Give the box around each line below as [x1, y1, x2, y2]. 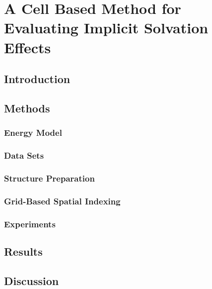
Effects [4, 37, 51, 57]
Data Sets [4, 149, 44, 162]
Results [4, 243, 43, 259]
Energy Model [4, 126, 62, 139]
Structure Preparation [4, 172, 95, 184]
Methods [4, 100, 50, 115]
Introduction [4, 71, 71, 87]
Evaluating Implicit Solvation [4, 17, 209, 38]
